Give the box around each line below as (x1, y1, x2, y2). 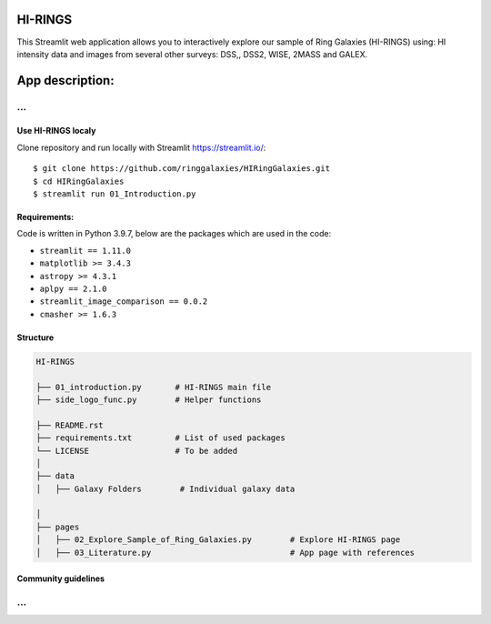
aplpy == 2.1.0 (39, 284, 108, 294)
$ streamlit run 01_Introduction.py (33, 189, 196, 199)
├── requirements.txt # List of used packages (35, 433, 286, 443)
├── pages (35, 521, 80, 532)
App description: (16, 73, 115, 88)
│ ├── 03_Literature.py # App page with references (35, 547, 416, 558)
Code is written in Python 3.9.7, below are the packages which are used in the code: (16, 228, 332, 239)
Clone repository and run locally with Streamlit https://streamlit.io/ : (16, 142, 266, 153)
